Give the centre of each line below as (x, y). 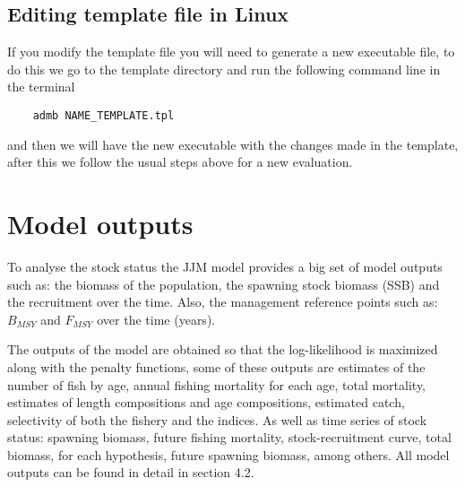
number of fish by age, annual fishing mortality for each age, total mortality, (217, 384)
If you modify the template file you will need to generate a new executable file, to (231, 52)
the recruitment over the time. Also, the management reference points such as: (223, 302)
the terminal (41, 87)
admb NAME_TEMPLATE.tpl (103, 115)
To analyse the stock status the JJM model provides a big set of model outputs (225, 266)
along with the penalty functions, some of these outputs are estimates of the (216, 366)
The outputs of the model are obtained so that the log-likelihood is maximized (223, 349)
